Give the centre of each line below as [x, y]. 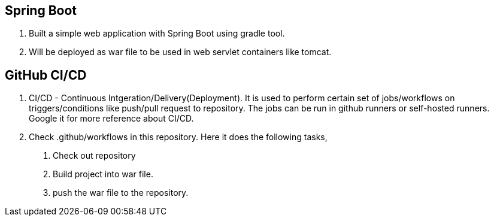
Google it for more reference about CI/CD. [111, 119]
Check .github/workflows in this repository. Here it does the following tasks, [178, 137]
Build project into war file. [103, 174]
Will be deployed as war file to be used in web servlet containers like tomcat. [180, 52]
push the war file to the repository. [121, 193]
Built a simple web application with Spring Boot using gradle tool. [157, 34]
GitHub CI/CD [46, 75]
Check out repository [94, 156]
